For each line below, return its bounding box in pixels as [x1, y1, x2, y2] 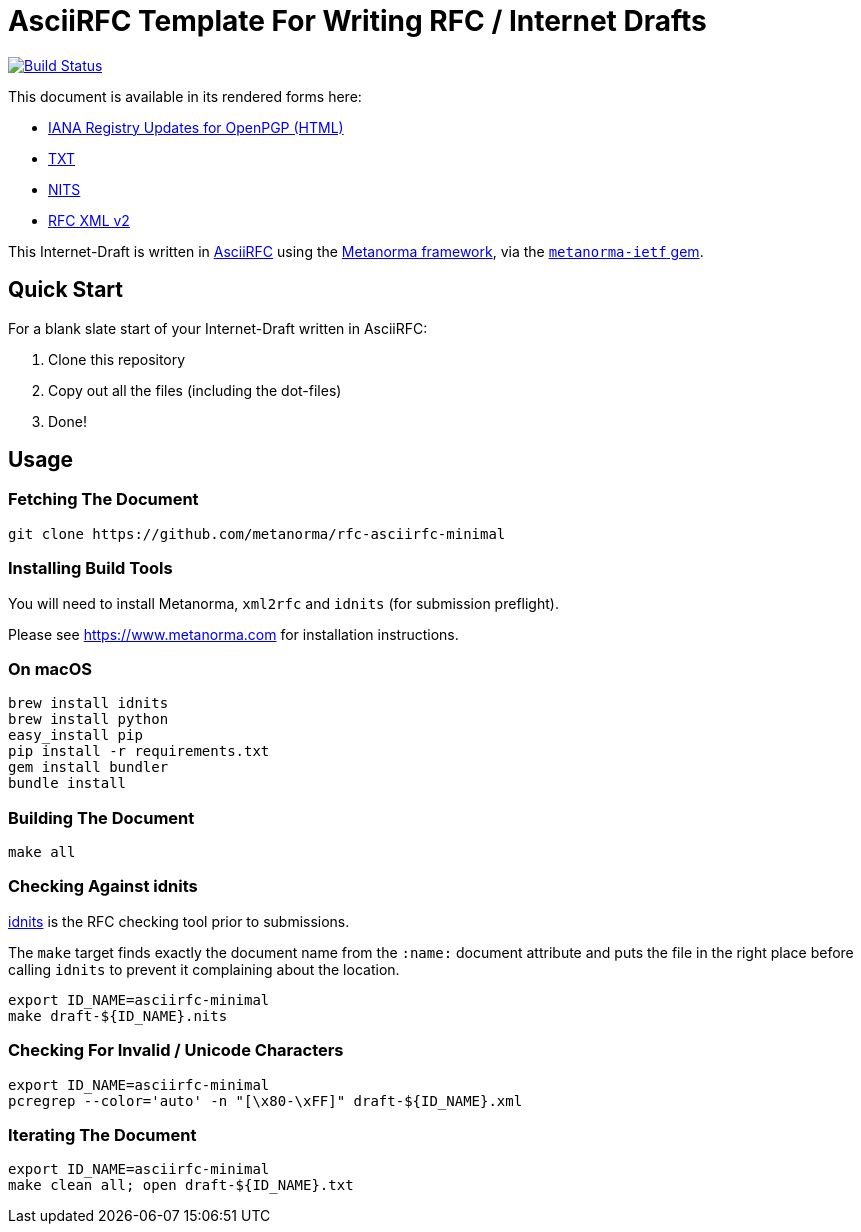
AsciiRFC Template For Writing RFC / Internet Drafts [8, 4, 707, 38]
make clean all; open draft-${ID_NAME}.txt [8, 1177, 354, 1194]
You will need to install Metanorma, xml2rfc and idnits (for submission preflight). [8, 594, 559, 612]
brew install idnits [8, 695, 169, 712]
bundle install [8, 775, 127, 792]
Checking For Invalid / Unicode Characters [8, 1040, 344, 1061]
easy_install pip [8, 727, 143, 744]
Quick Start [8, 277, 123, 303]
